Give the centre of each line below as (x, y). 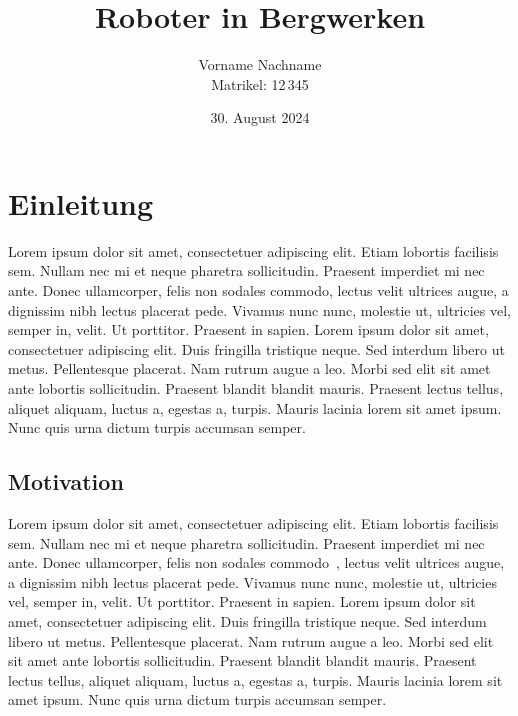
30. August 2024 (260, 117)
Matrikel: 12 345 (260, 83)
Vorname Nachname (260, 64)
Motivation (66, 481)
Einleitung (81, 202)
